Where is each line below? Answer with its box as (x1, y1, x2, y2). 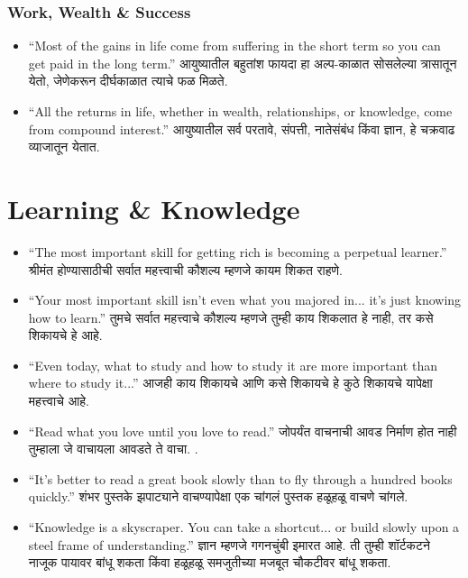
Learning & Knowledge (7, 189, 300, 226)
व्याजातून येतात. (28, 137, 100, 156)
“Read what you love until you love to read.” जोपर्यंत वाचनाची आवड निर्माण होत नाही (28, 421, 457, 440)
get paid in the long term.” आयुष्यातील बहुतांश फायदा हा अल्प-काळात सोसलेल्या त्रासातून (28, 53, 457, 72)
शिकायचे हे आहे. (28, 326, 103, 344)
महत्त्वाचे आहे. (28, 391, 89, 410)
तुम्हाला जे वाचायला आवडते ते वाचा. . (28, 439, 198, 458)
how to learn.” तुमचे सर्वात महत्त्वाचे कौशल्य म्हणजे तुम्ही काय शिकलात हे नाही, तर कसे (28, 307, 434, 326)
